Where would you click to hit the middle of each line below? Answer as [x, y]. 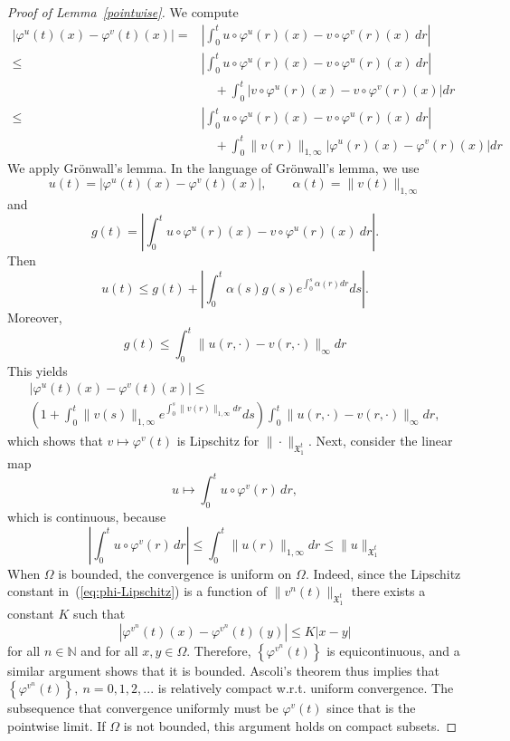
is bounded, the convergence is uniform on [175, 573]
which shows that [55, 441]
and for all [109, 650]
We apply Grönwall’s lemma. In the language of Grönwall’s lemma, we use [213, 168]
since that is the [371, 708]
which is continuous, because [87, 517]
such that [99, 614]
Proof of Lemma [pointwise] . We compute [123, 12]
